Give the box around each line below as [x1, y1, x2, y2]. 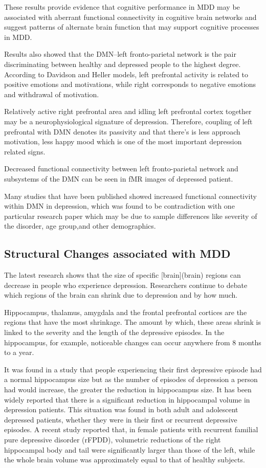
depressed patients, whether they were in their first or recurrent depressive [4, 414, 237, 425]
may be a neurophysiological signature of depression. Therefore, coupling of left [4, 116, 253, 126]
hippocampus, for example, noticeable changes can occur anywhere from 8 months [4, 337, 261, 347]
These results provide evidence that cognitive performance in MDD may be [4, 2, 240, 12]
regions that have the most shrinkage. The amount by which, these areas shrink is [4, 317, 261, 327]
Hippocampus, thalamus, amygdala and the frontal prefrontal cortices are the [4, 306, 247, 317]
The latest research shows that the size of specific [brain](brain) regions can [4, 270, 241, 280]
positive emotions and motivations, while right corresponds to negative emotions [4, 79, 256, 90]
